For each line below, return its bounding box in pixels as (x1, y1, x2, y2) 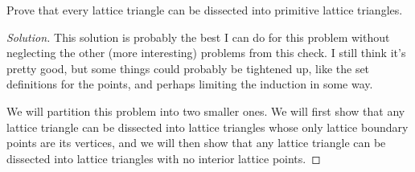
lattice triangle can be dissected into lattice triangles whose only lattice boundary (6, 118, 409, 135)
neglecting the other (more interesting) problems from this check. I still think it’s (6, 44, 406, 61)
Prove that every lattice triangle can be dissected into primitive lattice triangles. (6, 2, 403, 18)
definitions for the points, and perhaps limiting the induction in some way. (6, 76, 373, 92)
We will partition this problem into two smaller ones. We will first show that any (6, 102, 405, 119)
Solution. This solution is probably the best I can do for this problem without (6, 28, 390, 45)
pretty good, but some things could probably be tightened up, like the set (6, 59, 370, 76)
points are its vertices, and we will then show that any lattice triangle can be (6, 134, 386, 151)
